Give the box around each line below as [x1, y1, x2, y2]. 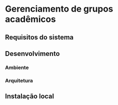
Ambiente [5, 64, 29, 71]
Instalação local [5, 92, 55, 101]
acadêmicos [5, 14, 56, 25]
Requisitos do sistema [5, 33, 74, 41]
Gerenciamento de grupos [5, 3, 114, 15]
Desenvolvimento [5, 50, 60, 58]
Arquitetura [5, 77, 33, 84]
